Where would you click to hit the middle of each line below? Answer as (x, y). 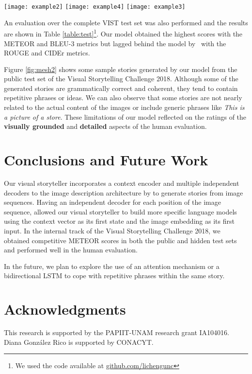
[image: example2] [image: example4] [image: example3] (95, 7)
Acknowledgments (65, 309)
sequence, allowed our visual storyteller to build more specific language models (120, 211)
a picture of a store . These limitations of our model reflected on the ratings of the (125, 116)
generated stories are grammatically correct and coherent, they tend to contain (121, 88)
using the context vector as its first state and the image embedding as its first (119, 221)
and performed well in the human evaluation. (71, 250)
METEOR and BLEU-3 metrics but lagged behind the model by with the (115, 43)
